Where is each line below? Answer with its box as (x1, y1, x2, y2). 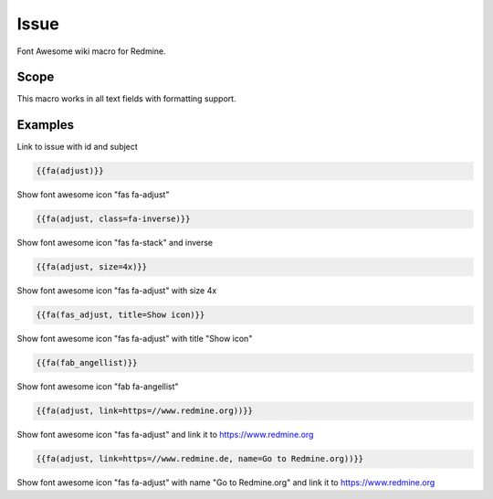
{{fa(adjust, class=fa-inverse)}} (36, 214, 191, 224)
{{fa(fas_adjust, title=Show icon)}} (36, 310, 205, 320)
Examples (16, 117, 75, 133)
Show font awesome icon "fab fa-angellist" (16, 381, 179, 392)
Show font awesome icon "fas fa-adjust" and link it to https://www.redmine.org (16, 430, 314, 441)
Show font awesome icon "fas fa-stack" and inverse (16, 238, 214, 249)
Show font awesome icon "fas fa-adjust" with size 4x (16, 285, 217, 296)
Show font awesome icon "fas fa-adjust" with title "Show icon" (16, 334, 253, 345)
